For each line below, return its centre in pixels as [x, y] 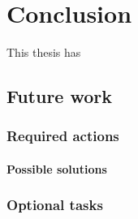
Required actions [63, 136]
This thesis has [44, 52]
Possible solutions [57, 168]
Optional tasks [55, 205]
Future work [60, 96]
